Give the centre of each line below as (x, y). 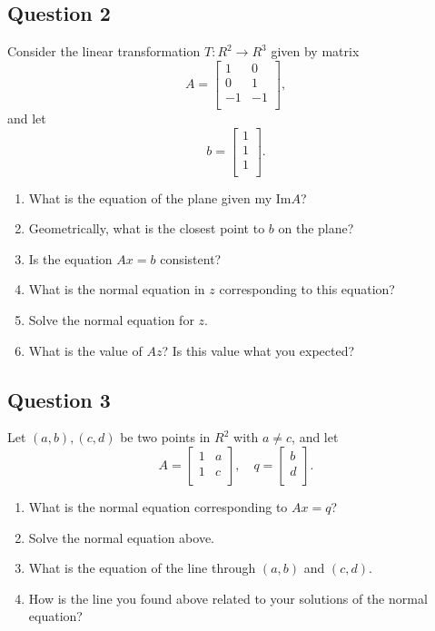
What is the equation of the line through (142, 568)
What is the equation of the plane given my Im (160, 197)
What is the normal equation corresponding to (158, 507)
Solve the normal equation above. (122, 537)
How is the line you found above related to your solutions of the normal (228, 598)
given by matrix (315, 51)
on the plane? (316, 228)
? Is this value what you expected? (258, 350)
